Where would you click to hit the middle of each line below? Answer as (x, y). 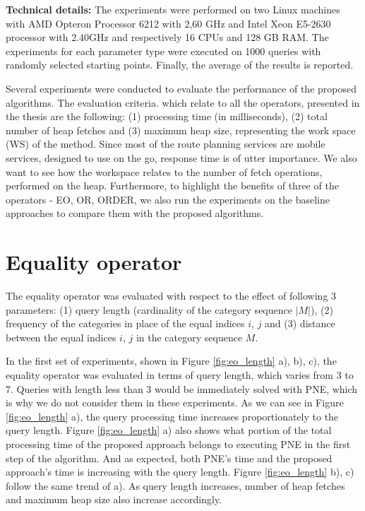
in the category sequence (189, 337)
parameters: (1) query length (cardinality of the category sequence (149, 309)
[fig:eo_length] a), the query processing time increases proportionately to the (172, 416)
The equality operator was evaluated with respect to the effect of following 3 (171, 296)
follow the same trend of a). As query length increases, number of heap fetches (175, 485)
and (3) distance (300, 323)
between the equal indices (61, 337)
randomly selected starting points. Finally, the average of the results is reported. (180, 65)
